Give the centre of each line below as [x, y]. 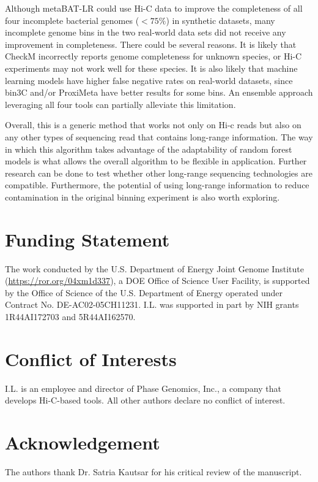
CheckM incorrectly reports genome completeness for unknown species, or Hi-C [153, 56]
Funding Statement [87, 239]
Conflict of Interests [91, 358]
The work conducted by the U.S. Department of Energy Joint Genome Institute [154, 268]
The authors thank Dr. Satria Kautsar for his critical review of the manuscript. [153, 472]
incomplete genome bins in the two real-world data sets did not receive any [146, 32]
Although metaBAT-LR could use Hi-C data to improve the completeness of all [154, 8]
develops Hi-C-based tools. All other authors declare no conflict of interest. [145, 400]
